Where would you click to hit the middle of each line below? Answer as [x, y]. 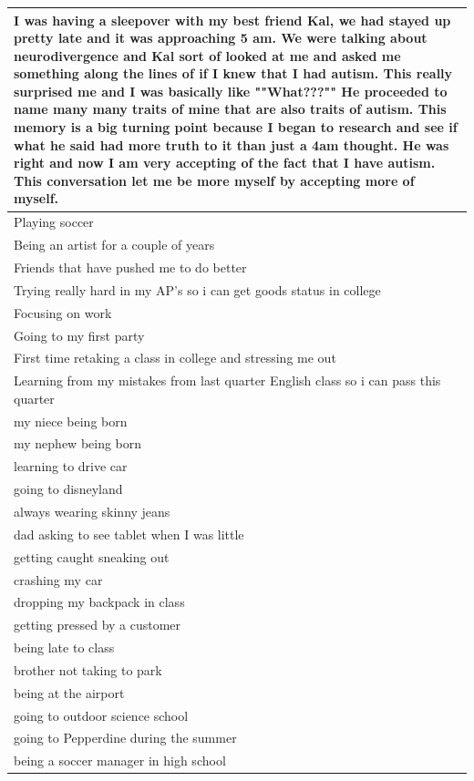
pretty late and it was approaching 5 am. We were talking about [221, 38]
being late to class [64, 647]
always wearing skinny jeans [92, 511]
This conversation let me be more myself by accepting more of [214, 180]
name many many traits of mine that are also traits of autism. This [230, 109]
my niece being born [71, 421]
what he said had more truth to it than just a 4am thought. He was [232, 144]
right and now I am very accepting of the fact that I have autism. [225, 163]
